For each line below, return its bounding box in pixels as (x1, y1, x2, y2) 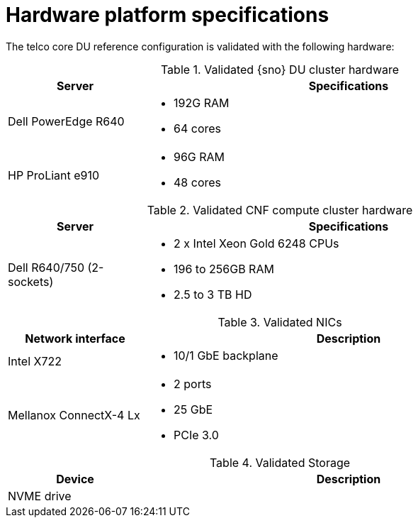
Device (56, 471, 94, 486)
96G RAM (174, 149, 225, 164)
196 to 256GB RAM (174, 261, 274, 276)
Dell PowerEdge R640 (8, 114, 125, 128)
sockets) (8, 274, 54, 289)
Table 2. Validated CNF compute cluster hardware (147, 202, 413, 217)
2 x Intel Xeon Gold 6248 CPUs (174, 236, 339, 251)
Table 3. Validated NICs (218, 314, 342, 329)
